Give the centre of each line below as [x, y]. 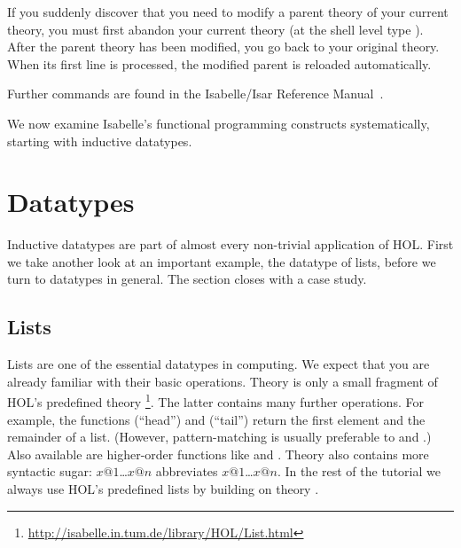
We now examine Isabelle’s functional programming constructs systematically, [219, 123]
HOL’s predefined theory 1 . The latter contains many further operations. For [215, 401]
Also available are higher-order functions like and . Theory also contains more [218, 454]
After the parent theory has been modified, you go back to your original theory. [223, 47]
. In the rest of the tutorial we [359, 471]
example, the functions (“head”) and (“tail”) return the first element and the [216, 419]
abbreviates [187, 471]
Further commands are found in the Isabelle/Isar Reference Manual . [195, 94]
